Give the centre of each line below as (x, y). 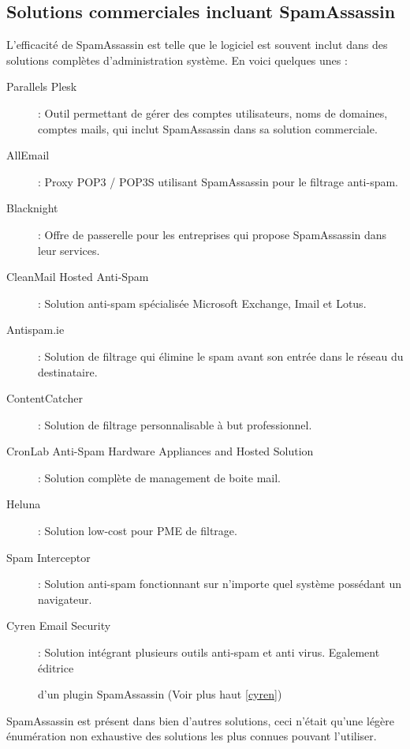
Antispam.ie (35, 330)
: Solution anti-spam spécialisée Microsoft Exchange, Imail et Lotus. (202, 303)
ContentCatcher (45, 398)
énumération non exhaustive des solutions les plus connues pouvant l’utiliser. (192, 736)
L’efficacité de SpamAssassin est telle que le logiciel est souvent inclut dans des (197, 45)
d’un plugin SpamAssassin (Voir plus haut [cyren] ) (160, 694)
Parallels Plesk (42, 86)
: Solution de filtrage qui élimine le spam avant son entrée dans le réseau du (221, 356)
